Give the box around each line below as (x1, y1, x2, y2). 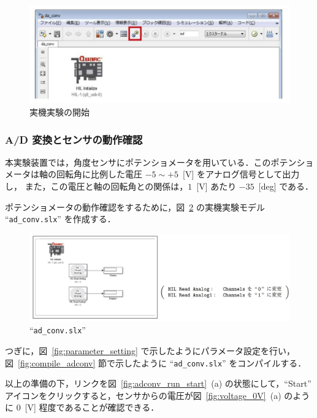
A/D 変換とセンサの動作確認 (5, 131, 143, 147)
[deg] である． (258, 179, 314, 192)
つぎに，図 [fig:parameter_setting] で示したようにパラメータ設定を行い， (5, 344, 296, 357)
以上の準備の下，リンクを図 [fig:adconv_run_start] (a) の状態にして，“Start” (5, 377, 311, 390)
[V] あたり (196, 179, 237, 192)
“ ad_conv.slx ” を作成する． (5, 212, 116, 225)
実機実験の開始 (29, 105, 90, 118)
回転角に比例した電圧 (56, 168, 142, 180)
